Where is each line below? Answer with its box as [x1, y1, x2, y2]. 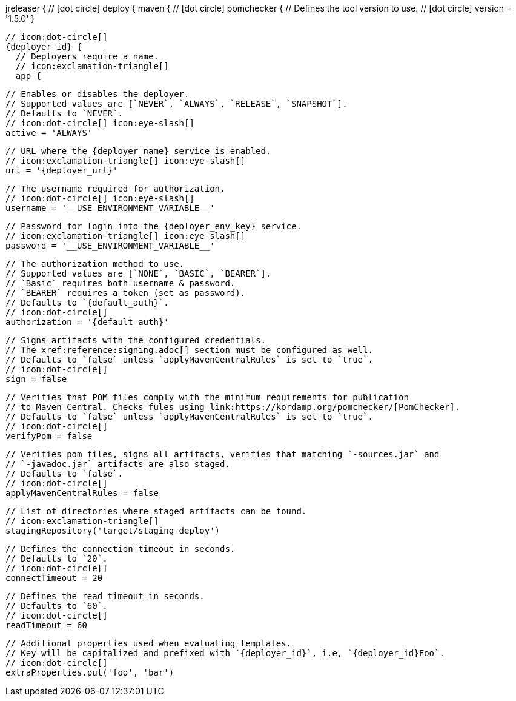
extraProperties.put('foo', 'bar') [5, 668, 174, 677]
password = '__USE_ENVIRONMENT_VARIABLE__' [5, 241, 215, 250]
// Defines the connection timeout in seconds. [5, 544, 236, 554]
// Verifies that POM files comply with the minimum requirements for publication [5, 392, 409, 402]
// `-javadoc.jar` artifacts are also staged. [5, 459, 230, 469]
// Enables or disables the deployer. [5, 89, 190, 99]
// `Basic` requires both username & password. [5, 278, 236, 288]
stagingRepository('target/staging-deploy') [5, 526, 220, 535]
